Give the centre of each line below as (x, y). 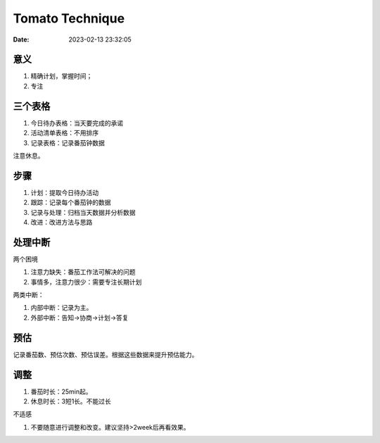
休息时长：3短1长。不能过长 (71, 401)
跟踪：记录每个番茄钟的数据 (71, 202)
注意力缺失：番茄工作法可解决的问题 (83, 272)
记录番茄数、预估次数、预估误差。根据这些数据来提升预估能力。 (106, 354)
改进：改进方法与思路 (62, 222)
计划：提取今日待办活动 (64, 192)
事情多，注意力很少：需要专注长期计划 (86, 282)
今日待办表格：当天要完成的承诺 (77, 123)
